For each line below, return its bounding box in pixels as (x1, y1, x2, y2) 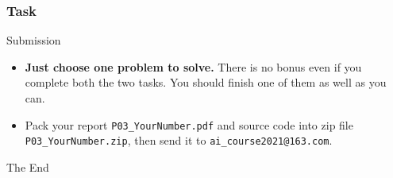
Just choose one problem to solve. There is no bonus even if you (25, 58, 362, 75)
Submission (6, 32, 61, 48)
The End (6, 158, 49, 175)
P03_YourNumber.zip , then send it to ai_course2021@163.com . (25, 132, 333, 149)
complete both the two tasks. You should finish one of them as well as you (25, 74, 387, 91)
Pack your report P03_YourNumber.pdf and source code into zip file (25, 116, 353, 133)
